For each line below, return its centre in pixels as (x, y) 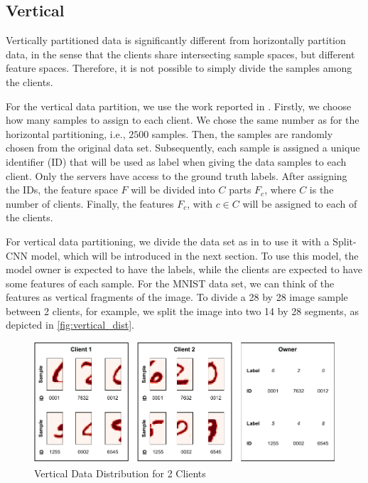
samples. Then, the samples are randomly (242, 133)
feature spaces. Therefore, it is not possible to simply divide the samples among (179, 68)
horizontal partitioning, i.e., (66, 133)
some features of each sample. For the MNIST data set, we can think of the (170, 283)
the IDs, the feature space (62, 190)
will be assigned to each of (300, 203)
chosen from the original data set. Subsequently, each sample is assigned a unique (183, 148)
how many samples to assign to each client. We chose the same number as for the (183, 120)
